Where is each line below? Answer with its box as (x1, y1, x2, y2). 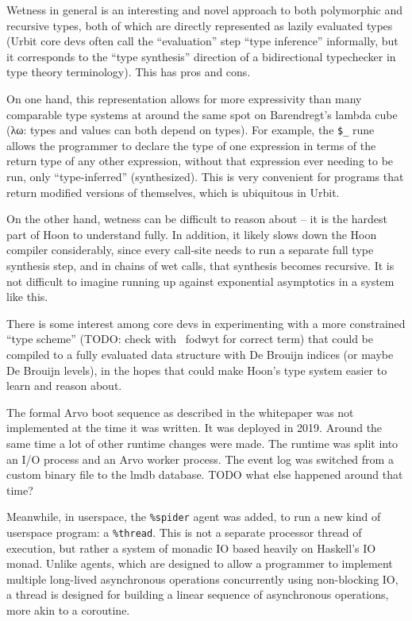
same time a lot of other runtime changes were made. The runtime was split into (6, 434, 399, 451)
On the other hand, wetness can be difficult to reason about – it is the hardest (6, 210, 387, 227)
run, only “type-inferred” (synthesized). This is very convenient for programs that (6, 168, 404, 184)
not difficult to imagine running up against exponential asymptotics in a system (6, 272, 395, 289)
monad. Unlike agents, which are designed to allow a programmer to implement (6, 555, 393, 572)
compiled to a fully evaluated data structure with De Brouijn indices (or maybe (6, 345, 394, 362)
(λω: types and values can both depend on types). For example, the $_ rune (6, 121, 375, 138)
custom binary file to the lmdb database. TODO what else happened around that (6, 466, 403, 483)
